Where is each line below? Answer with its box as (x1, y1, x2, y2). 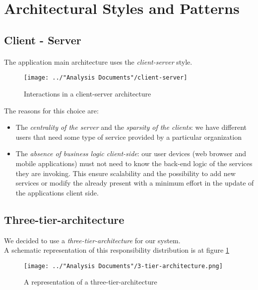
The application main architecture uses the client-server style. (4, 56, 193, 67)
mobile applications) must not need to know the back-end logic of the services (15, 158, 253, 168)
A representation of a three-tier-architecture (24, 277, 157, 287)
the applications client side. (15, 187, 99, 197)
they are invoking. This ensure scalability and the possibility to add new (15, 168, 236, 178)
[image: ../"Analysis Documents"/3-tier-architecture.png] (24, 262, 223, 270)
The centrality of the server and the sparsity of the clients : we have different (15, 122, 247, 132)
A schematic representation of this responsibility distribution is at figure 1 (4, 245, 229, 255)
